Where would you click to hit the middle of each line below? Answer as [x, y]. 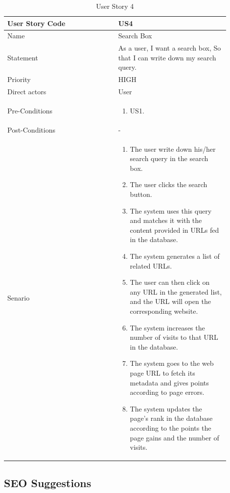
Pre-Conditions [30, 110]
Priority [19, 79]
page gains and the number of [174, 437]
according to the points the [171, 427]
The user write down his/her [173, 149]
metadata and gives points [169, 382]
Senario [19, 298]
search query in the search [169, 158]
